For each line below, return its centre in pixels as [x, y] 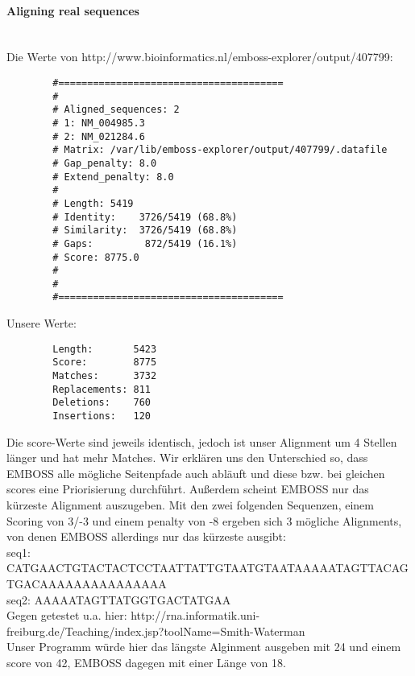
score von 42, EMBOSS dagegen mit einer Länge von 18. [146, 662]
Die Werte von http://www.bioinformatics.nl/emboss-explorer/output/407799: [200, 57]
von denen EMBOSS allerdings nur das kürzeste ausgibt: [146, 536]
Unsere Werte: [41, 323]
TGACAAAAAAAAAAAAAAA [87, 584]
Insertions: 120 [102, 416]
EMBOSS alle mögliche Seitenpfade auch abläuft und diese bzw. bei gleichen [196, 473]
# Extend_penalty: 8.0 [113, 177]
